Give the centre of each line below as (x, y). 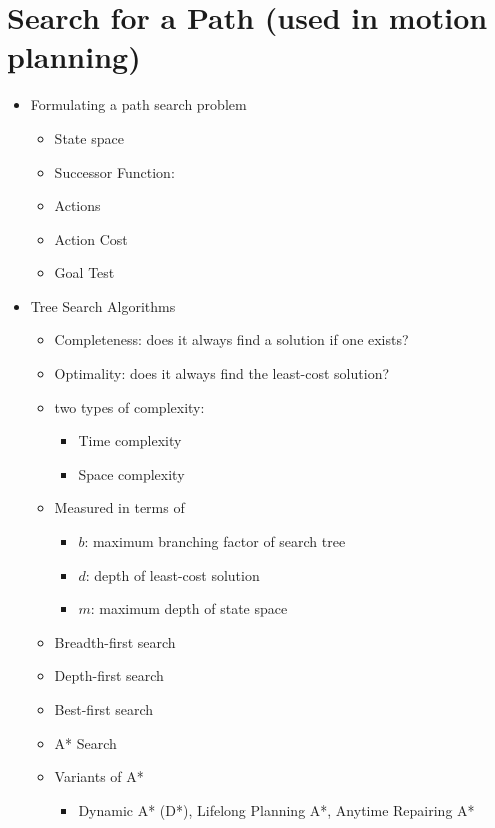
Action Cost (91, 238)
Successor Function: (114, 171)
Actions (77, 205)
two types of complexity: (129, 406)
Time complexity (130, 440)
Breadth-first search (115, 641)
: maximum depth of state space (189, 608)
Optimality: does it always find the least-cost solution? (222, 373)
